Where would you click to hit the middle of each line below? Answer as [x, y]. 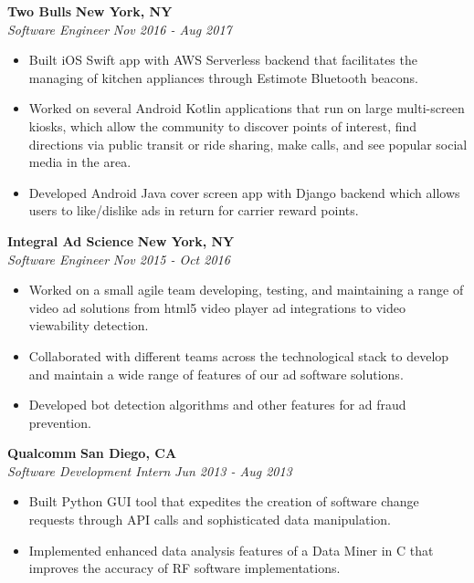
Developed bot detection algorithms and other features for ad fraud [217, 405]
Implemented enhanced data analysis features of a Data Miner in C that [231, 550]
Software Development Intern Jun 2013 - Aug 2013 [150, 470]
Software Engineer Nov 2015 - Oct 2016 [119, 259]
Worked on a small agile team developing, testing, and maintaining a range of [246, 290]
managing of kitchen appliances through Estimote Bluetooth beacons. [223, 77]
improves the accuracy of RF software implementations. [184, 568]
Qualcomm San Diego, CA [92, 453]
